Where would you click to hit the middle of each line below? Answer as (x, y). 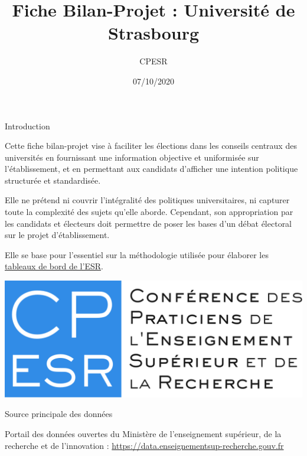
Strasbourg (153, 33)
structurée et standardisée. (53, 180)
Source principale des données (59, 414)
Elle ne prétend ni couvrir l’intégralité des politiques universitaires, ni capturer (147, 200)
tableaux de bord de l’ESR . (54, 266)
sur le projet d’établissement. (57, 235)
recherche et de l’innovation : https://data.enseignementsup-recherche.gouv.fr (144, 445)
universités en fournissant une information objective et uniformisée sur (132, 157)
